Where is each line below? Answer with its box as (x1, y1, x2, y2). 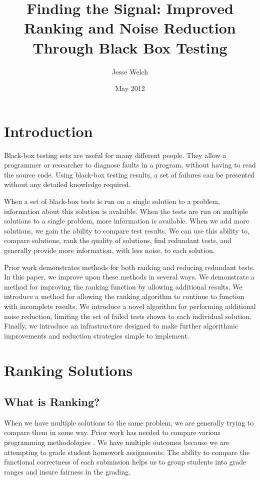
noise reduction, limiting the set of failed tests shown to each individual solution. (4, 310, 251, 321)
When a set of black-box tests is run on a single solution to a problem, (4, 196, 220, 206)
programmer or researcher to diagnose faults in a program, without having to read (4, 159, 256, 170)
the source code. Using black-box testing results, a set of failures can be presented (4, 169, 255, 179)
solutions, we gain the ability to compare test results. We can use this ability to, (4, 225, 249, 235)
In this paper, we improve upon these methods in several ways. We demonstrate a (4, 271, 255, 282)
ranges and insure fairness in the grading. (4, 466, 130, 476)
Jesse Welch (111, 66, 148, 76)
